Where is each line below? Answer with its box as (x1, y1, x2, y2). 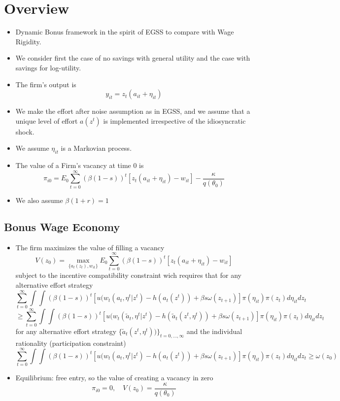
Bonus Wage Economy (4, 219, 120, 234)
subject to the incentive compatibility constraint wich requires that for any (15, 270, 241, 280)
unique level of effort (15, 115, 78, 126)
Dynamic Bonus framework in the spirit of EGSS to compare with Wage (15, 27, 234, 37)
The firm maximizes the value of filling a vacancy (15, 242, 165, 252)
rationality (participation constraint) (15, 337, 126, 348)
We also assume (15, 195, 63, 205)
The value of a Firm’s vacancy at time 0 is (15, 160, 144, 170)
